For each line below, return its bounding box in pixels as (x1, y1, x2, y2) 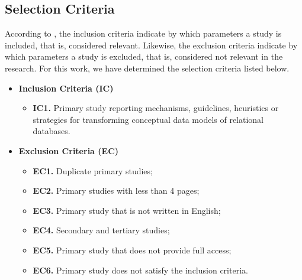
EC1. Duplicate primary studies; (33, 164, 153, 177)
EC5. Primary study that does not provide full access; (33, 243, 232, 256)
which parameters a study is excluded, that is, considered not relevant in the (5, 50, 283, 63)
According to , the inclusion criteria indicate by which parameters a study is (5, 27, 282, 40)
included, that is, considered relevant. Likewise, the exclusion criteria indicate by (5, 38, 298, 51)
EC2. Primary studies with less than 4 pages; (33, 184, 200, 197)
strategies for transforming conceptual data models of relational (33, 113, 264, 125)
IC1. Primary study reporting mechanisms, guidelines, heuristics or (33, 102, 279, 114)
